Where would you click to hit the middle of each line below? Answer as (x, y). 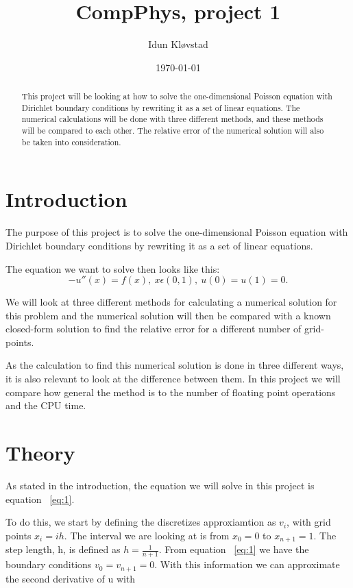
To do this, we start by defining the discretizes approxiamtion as (141, 522)
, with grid (309, 522)
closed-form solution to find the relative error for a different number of (154, 329)
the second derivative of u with (71, 578)
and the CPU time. (46, 405)
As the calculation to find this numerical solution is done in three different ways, (175, 365)
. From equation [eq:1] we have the (234, 549)
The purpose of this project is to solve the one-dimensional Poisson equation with (177, 232)
